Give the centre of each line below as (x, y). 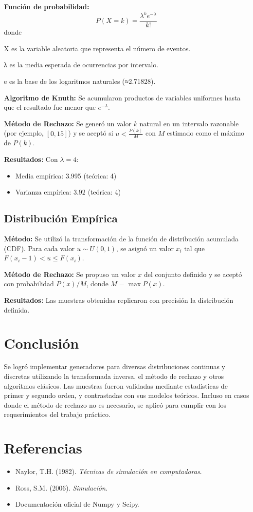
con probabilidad (29, 284)
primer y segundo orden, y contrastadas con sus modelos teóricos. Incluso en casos (126, 395)
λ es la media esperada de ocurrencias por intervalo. (81, 65)
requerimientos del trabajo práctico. (57, 414)
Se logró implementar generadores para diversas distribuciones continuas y (115, 366)
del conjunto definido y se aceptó (193, 274)
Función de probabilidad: (47, 6)
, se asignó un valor (145, 248)
